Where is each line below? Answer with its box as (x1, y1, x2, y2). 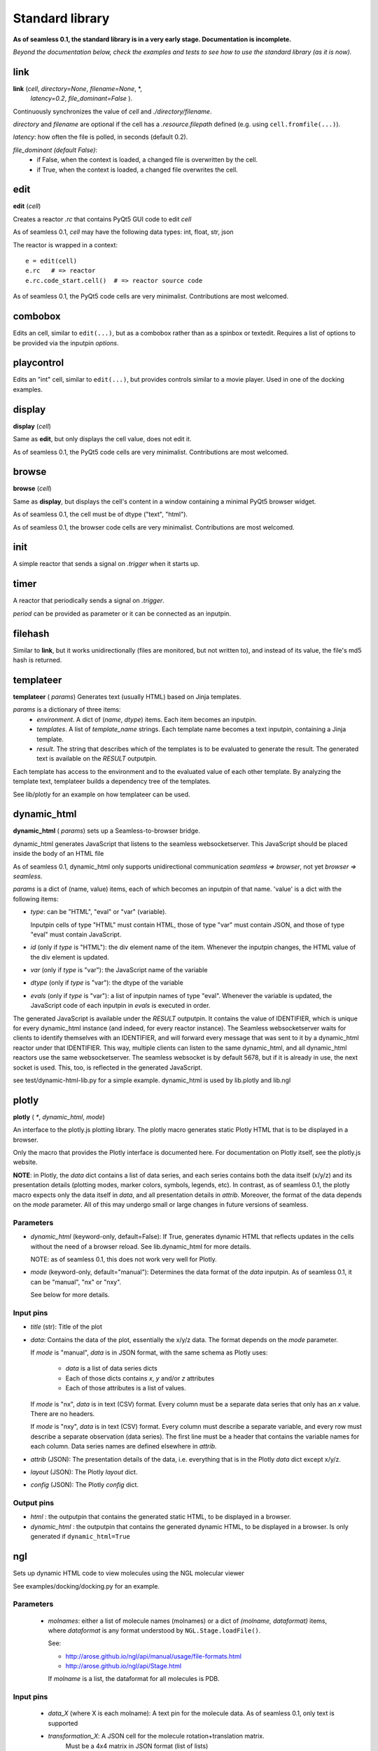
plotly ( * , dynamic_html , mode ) (13, 1112, 105, 1121)
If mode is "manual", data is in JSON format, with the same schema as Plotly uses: (30, 1348, 268, 1357)
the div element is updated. (30, 953, 109, 961)
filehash (13, 628, 50, 639)
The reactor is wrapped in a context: (13, 240, 118, 249)
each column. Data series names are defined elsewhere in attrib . (30, 1442, 217, 1451)
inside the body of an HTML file (13, 850, 104, 858)
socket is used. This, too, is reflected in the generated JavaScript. (13, 1063, 203, 1072)
